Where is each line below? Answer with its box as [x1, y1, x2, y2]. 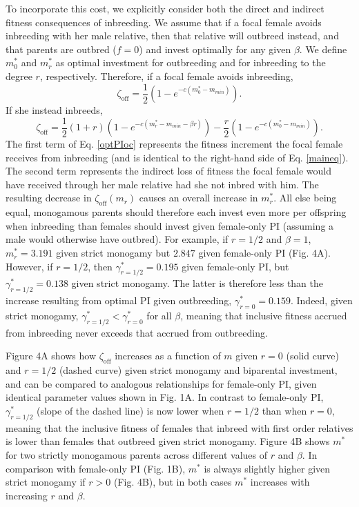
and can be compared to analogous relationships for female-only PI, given [6, 376, 317, 390]
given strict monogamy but [56, 246, 171, 260]
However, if [6, 259, 53, 273]
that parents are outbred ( [6, 41, 117, 56]
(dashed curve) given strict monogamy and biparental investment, [59, 363, 338, 377]
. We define [299, 41, 347, 56]
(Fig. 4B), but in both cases [113, 475, 232, 489]
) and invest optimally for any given [139, 41, 291, 56]
